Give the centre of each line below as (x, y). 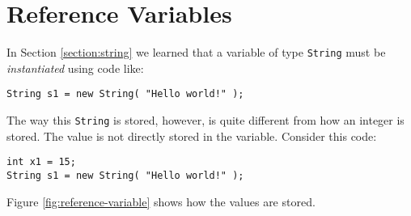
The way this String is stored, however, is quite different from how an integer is (205, 120)
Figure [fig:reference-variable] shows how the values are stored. (161, 201)
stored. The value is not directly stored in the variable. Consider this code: (192, 136)
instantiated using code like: (75, 68)
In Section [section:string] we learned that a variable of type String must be (196, 52)
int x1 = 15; (41, 162)
